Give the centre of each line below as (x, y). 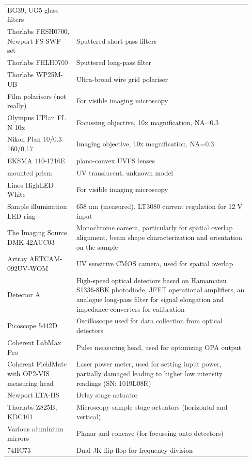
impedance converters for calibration (130, 309)
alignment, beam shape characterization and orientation (159, 237)
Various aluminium (36, 428)
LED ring (21, 215)
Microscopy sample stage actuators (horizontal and (152, 407)
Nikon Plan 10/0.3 (35, 139)
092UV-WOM (28, 268)
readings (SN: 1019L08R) (114, 383)
